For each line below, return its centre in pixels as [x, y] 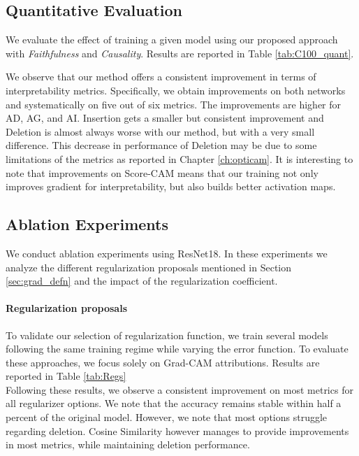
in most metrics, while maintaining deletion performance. [128, 444]
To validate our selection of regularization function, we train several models [167, 335]
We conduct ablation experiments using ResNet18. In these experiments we [167, 253]
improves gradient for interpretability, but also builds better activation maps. [171, 186]
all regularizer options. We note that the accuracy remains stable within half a [174, 403]
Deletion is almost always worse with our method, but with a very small [160, 131]
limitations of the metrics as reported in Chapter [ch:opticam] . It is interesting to [179, 158]
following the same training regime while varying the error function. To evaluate [177, 349]
